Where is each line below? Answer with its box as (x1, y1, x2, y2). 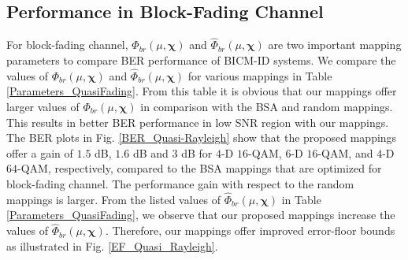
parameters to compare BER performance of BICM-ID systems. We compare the (6, 52, 396, 69)
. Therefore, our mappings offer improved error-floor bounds (105, 222, 395, 239)
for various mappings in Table (187, 67, 332, 84)
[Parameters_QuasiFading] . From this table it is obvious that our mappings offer (6, 83, 397, 99)
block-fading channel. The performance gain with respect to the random (6, 175, 354, 191)
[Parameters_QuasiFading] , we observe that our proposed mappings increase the (6, 206, 395, 223)
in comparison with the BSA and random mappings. (140, 98, 393, 115)
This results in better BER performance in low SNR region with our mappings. (6, 113, 389, 130)
